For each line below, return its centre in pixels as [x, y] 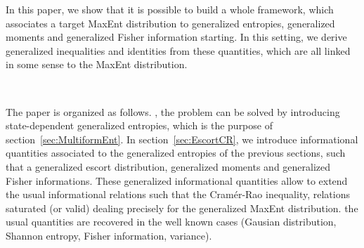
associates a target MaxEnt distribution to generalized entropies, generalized [170, 23]
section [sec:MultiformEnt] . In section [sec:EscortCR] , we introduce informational [182, 139]
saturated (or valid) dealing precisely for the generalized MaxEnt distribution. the [182, 208]
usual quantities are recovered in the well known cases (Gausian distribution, [171, 222]
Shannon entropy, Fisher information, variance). [109, 235]
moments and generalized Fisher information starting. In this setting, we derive [176, 37]
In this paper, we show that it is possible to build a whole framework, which [170, 9]
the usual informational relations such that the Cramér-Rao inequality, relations [178, 194]
